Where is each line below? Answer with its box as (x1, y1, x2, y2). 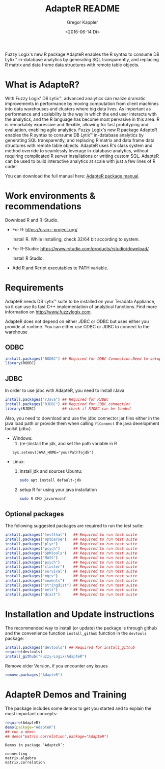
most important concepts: (5, 710, 57, 716)
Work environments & (5, 190, 96, 202)
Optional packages (5, 510, 64, 518)
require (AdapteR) (5, 720, 41, 725)
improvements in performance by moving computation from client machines (5, 101, 159, 106)
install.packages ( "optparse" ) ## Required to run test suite (5, 537, 137, 542)
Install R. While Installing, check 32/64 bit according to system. (12, 236, 140, 242)
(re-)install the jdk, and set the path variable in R (19, 440, 117, 446)
